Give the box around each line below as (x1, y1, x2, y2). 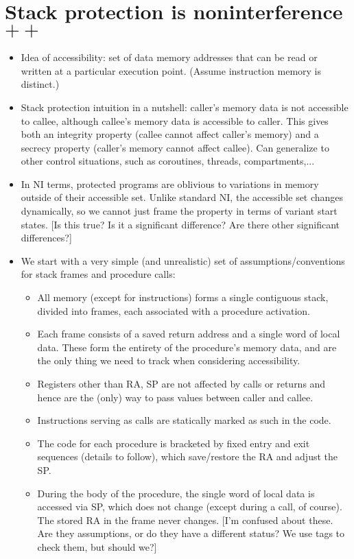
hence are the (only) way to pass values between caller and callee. (37, 390, 314, 404)
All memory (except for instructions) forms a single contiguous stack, (37, 290, 329, 305)
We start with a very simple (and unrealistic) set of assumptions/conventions (21, 253, 345, 267)
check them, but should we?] (37, 539, 157, 554)
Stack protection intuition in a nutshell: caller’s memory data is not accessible (21, 99, 349, 114)
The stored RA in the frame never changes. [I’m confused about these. (37, 512, 333, 527)
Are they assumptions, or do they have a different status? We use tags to (37, 526, 345, 540)
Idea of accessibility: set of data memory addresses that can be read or (21, 50, 318, 64)
